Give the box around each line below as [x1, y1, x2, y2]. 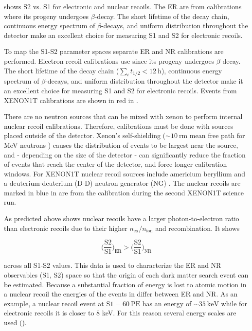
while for [221, 298, 247, 308]
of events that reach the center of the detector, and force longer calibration [4, 159, 227, 169]
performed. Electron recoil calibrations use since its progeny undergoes [4, 55, 215, 66]
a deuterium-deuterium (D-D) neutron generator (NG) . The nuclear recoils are [4, 178, 241, 188]
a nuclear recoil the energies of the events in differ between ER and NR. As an [4, 289, 238, 299]
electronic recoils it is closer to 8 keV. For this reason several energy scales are [4, 308, 236, 318]
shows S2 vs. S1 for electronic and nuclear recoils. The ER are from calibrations [4, 1, 242, 11]
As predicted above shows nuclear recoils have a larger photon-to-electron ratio [4, 213, 239, 224]
